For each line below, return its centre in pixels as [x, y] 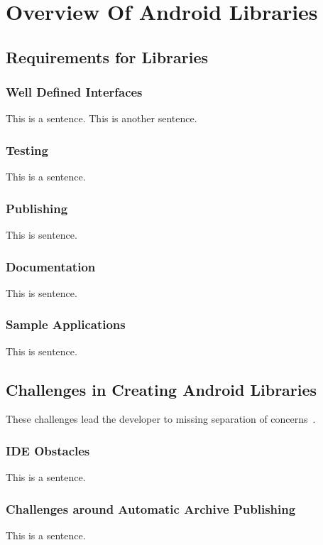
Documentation [51, 266]
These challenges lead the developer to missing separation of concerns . [161, 419]
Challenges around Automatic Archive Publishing [151, 508]
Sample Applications [66, 324]
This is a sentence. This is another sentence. [102, 118]
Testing [27, 150]
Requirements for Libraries [107, 56]
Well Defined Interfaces [74, 92]
